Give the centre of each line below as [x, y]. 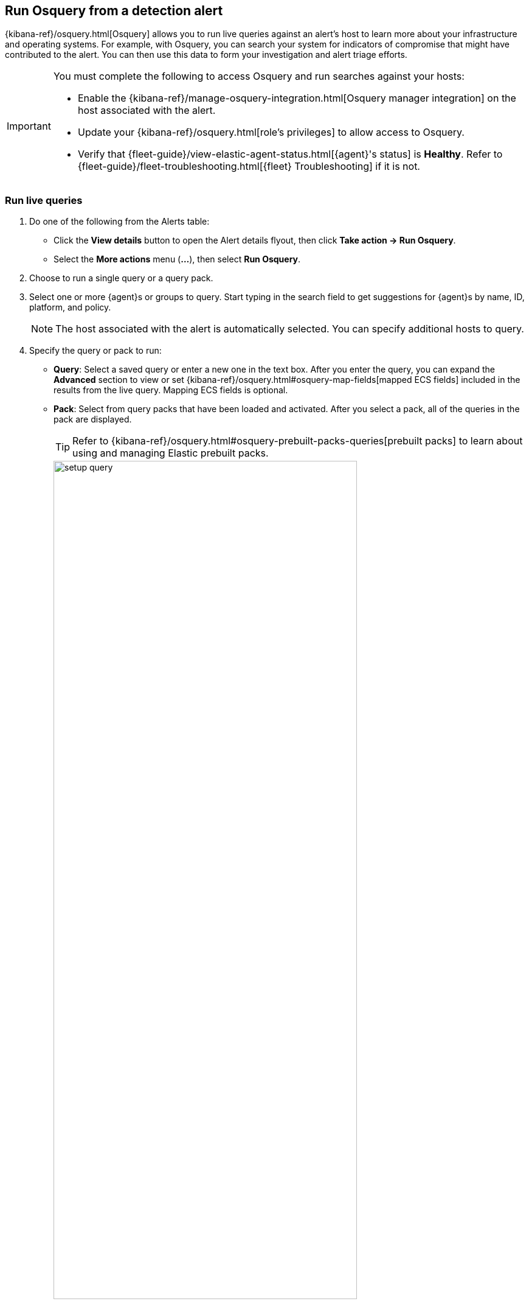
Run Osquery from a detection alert [114, 11]
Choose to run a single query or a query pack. [121, 278]
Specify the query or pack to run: [95, 351]
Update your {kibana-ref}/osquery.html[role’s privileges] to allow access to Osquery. [271, 132]
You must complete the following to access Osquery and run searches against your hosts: [259, 76]
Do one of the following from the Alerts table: [119, 222]
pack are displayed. [93, 419]
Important [29, 126]
